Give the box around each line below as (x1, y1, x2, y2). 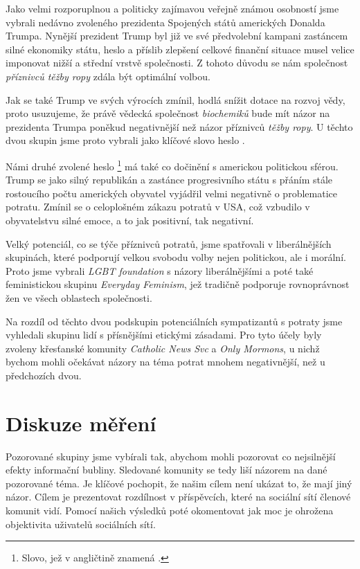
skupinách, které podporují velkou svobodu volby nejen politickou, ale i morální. (6, 250, 346, 264)
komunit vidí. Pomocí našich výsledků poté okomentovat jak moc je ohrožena (6, 503, 334, 517)
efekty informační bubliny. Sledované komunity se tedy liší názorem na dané (6, 462, 327, 477)
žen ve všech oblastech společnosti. (6, 290, 152, 305)
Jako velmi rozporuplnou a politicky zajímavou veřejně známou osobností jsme (6, 1, 339, 15)
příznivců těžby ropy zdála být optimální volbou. (6, 69, 210, 83)
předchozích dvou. (6, 368, 82, 382)
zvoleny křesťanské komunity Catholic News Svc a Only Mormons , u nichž (6, 341, 320, 355)
